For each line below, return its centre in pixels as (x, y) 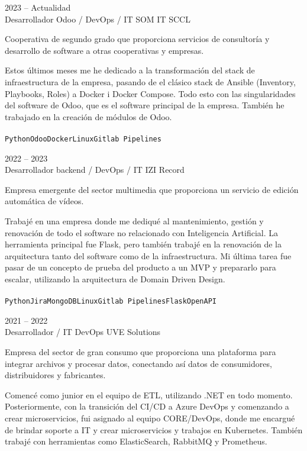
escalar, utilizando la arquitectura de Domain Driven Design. (115, 278)
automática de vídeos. (44, 201)
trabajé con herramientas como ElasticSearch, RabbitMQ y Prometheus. (136, 441)
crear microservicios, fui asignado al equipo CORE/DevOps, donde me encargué (150, 418)
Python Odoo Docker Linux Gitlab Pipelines (83, 139)
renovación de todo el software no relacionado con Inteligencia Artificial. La (142, 232)
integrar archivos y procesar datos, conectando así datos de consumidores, (138, 363)
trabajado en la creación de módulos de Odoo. (88, 116)
